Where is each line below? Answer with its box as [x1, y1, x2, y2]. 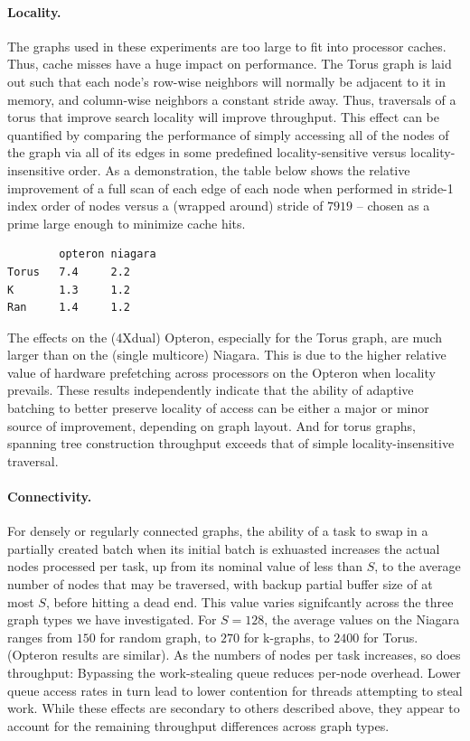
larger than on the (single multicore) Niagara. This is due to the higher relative [7, 345, 446, 364]
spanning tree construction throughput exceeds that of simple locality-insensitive [7, 434, 455, 453]
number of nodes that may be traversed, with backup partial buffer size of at [7, 575, 433, 594]
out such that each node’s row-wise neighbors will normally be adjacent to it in [7, 71, 446, 90]
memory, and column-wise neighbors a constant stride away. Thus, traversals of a [7, 89, 456, 108]
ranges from [7, 627, 73, 646]
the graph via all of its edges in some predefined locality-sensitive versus [7, 143, 407, 162]
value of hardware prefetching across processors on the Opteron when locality [7, 362, 436, 381]
